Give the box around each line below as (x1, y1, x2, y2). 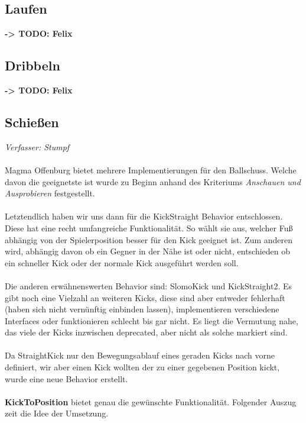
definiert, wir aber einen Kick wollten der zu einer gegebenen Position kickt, (5, 361, 280, 373)
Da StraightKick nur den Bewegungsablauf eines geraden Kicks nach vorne (5, 349, 275, 361)
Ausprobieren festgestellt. (5, 187, 95, 199)
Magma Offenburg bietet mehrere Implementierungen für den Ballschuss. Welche (5, 163, 297, 176)
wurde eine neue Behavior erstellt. (5, 372, 128, 385)
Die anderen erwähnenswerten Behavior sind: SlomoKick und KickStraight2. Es (5, 279, 292, 292)
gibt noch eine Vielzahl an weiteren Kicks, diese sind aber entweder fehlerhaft (5, 291, 285, 303)
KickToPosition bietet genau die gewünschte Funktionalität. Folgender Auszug (5, 395, 297, 408)
